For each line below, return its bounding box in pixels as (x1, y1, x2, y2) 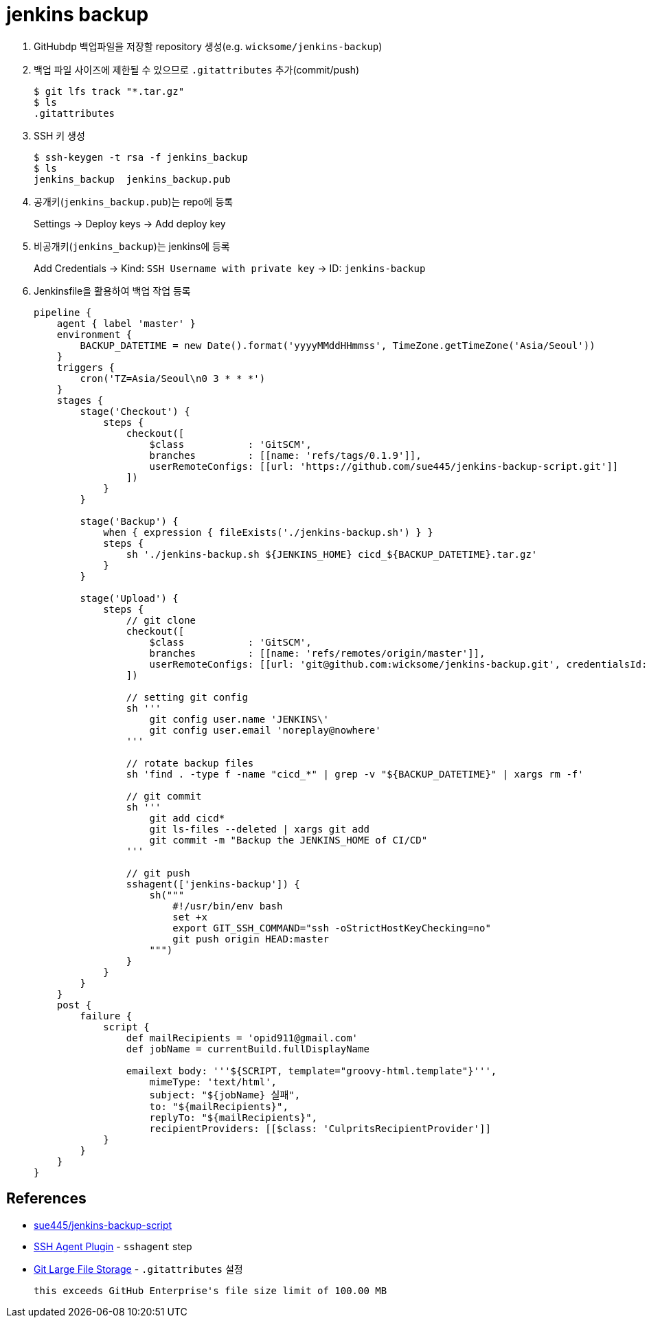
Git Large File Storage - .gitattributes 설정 (34, 1263, 243, 1275)
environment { (56, 328, 133, 340)
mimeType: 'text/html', (149, 1076, 277, 1087)
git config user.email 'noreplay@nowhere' (149, 724, 381, 736)
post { (56, 999, 92, 1010)
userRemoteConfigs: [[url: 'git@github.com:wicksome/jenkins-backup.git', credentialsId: (149, 658, 648, 670)
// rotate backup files (126, 757, 254, 769)
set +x (172, 911, 207, 923)
